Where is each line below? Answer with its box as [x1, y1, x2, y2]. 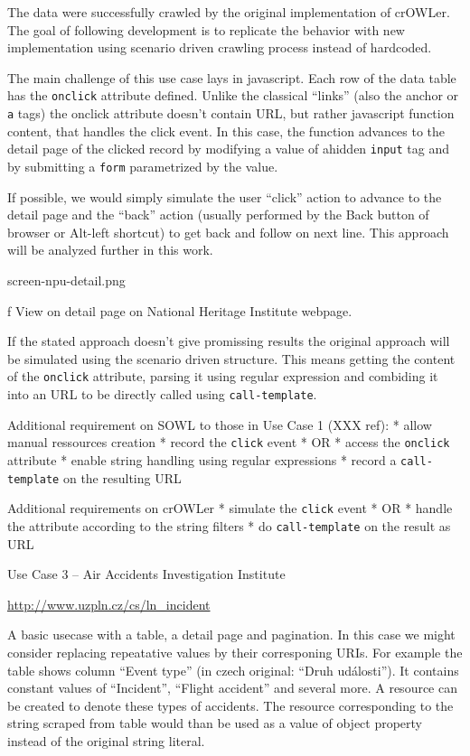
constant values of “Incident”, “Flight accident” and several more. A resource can [7, 678, 457, 697]
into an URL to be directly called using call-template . [7, 385, 317, 403]
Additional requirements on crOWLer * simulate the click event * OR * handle [7, 499, 453, 518]
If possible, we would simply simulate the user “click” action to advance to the [7, 187, 442, 206]
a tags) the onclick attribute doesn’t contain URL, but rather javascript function [7, 104, 455, 123]
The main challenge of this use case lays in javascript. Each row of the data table [7, 68, 456, 87]
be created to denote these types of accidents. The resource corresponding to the [7, 695, 454, 714]
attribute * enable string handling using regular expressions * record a [7, 450, 397, 469]
